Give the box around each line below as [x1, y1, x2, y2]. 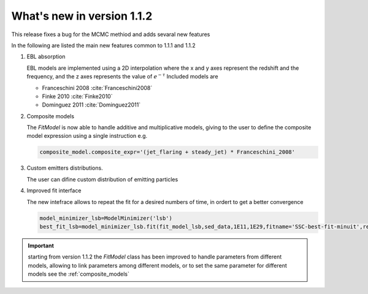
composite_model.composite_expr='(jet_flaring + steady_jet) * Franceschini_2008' [39, 149, 296, 156]
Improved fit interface [26, 187, 82, 194]
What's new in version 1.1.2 [11, 9, 153, 23]
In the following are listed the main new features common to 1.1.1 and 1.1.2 [11, 42, 196, 49]
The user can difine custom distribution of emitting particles [26, 175, 178, 183]
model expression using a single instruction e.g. [26, 132, 148, 140]
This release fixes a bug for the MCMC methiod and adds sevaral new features [11, 31, 210, 38]
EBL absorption [26, 53, 66, 61]
